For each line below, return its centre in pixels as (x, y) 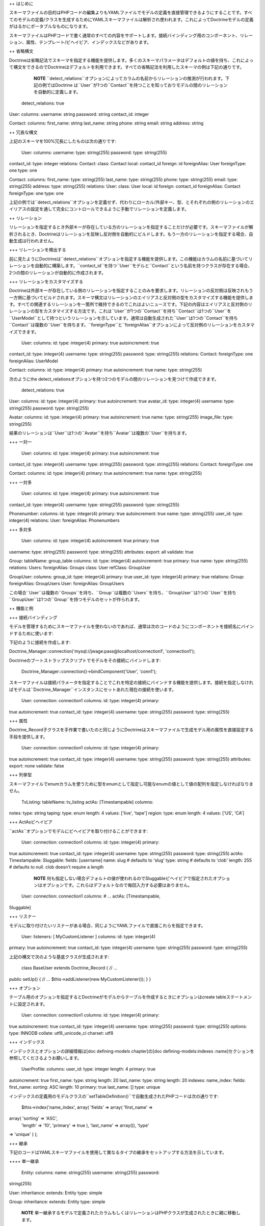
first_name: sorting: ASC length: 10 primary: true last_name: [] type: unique (85, 1087)
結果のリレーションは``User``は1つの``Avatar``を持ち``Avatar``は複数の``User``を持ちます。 (99, 433)
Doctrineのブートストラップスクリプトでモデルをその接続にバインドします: (85, 660)
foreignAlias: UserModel (34, 361)
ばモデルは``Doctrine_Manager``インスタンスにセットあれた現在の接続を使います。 (93, 690)
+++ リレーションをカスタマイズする (46, 281)
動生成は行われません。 (33, 241)
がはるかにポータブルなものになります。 (50, 26)
